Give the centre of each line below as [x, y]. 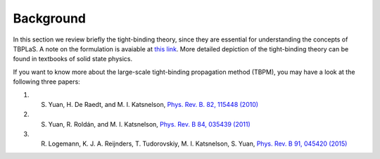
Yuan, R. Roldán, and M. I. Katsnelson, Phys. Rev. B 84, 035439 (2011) [150, 124]
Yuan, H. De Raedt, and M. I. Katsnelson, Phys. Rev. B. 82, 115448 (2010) [153, 104]
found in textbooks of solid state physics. [73, 59]
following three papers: [46, 82]
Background [49, 18]
